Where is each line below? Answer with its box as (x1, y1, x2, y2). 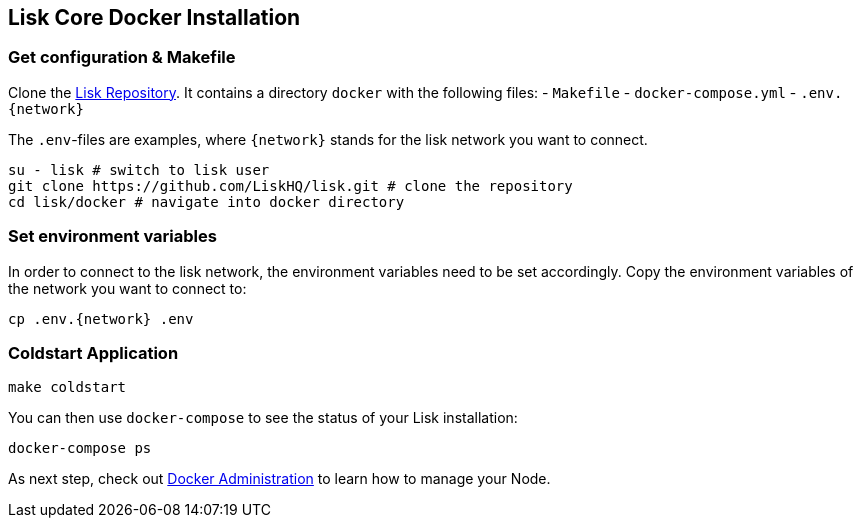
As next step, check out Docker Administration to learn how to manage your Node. (8, 470, 551, 488)
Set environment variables (8, 226, 217, 247)
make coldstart (8, 379, 127, 396)
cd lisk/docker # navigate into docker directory (8, 193, 405, 210)
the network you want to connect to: (8, 279, 247, 297)
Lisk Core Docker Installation (8, 5, 301, 30)
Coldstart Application (8, 342, 179, 363)
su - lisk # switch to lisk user (8, 161, 270, 178)
